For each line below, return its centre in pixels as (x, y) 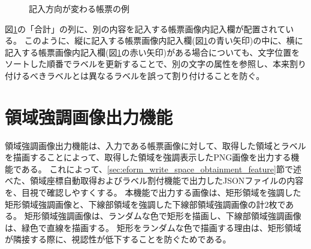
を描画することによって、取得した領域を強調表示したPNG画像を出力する (148, 157)
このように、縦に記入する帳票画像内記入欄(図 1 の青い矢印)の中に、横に (164, 40)
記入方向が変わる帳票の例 (79, 8)
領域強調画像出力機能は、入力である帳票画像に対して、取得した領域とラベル (155, 145)
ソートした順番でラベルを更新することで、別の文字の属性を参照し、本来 (147, 64)
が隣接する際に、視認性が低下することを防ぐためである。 (118, 239)
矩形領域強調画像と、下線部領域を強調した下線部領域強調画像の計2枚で (145, 204)
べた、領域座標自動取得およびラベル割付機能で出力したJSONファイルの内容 (154, 180)
